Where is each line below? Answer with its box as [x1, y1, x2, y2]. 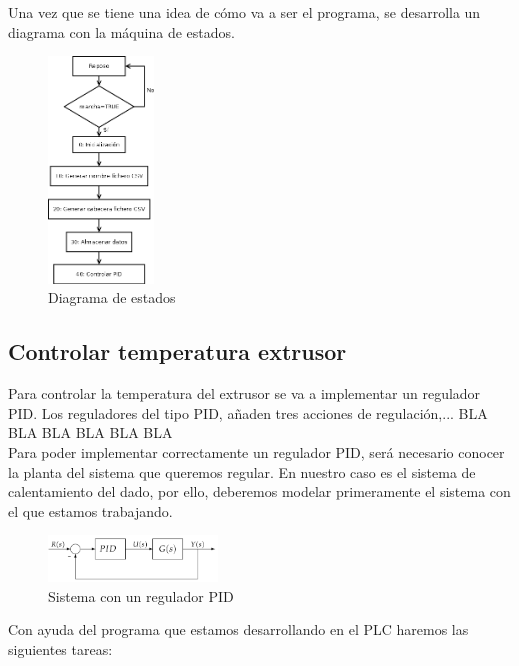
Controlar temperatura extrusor [8, 336, 347, 367]
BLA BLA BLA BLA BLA [8, 422, 173, 443]
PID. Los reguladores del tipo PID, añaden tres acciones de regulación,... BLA [8, 402, 488, 423]
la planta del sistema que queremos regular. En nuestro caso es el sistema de [8, 461, 476, 482]
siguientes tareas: [8, 638, 113, 659]
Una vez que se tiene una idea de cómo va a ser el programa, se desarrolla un [8, 2, 481, 22]
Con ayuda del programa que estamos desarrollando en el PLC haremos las [8, 619, 469, 640]
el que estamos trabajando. [8, 500, 173, 521]
